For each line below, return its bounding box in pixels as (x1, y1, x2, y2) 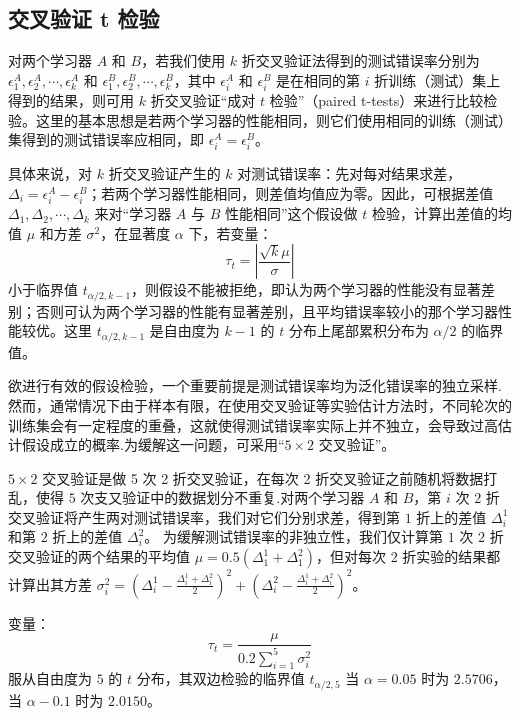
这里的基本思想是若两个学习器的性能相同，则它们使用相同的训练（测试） (35, 109, 512, 130)
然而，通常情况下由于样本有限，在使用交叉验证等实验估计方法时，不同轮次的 (8, 394, 512, 415)
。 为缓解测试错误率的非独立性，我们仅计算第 (144, 526, 444, 547)
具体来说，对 (8, 163, 92, 184)
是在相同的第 (276, 69, 361, 90)
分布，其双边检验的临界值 (136, 668, 305, 689)
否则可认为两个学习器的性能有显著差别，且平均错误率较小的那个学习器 (35, 300, 498, 321)
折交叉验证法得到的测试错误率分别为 (241, 50, 480, 71)
